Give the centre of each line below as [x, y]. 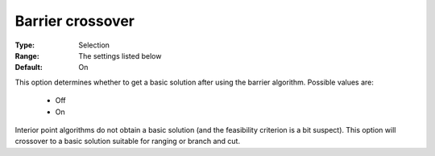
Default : [29, 68]
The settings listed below [120, 55]
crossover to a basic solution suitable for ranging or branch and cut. [128, 142]
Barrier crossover [75, 21]
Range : [27, 55]
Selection [94, 45]
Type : [25, 45]
